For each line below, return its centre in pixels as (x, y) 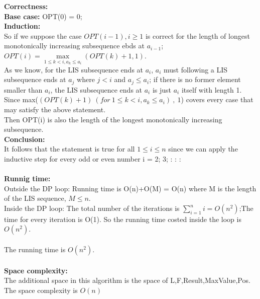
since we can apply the (203, 149)
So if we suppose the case (43, 35)
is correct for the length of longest (198, 35)
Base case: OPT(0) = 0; (43, 16)
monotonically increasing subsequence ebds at (74, 46)
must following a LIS (196, 69)
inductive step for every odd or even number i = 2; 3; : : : (93, 159)
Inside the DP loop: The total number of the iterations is (92, 208)
